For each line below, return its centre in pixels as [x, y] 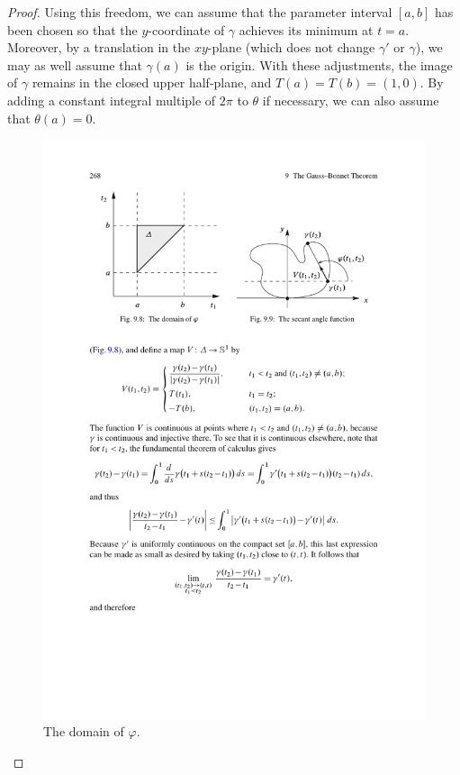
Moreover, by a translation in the [99, 47]
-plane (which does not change [291, 47]
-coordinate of [186, 29]
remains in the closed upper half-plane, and [152, 82]
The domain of [84, 731]
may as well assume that [75, 64]
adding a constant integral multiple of [112, 100]
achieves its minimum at [306, 29]
